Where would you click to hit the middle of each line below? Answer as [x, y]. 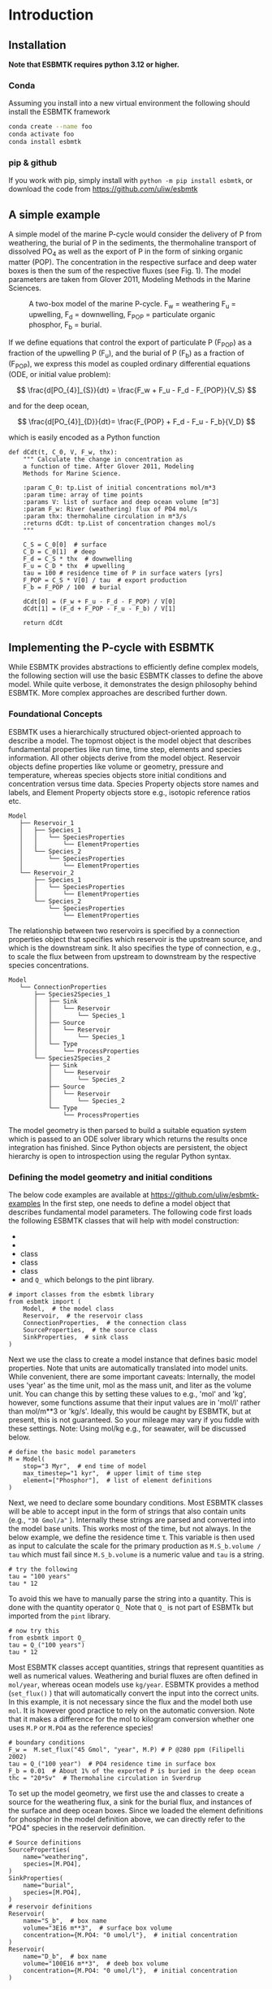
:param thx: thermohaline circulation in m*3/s [105, 516]
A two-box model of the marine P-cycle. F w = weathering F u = [133, 304]
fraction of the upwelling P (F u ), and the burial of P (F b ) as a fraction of [127, 354]
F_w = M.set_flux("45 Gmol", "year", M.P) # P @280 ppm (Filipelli [127, 1750]
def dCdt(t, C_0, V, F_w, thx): [63, 452]
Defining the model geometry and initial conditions [110, 1177]
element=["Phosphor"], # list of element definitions [118, 1481]
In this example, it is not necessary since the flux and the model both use [131, 1702]
